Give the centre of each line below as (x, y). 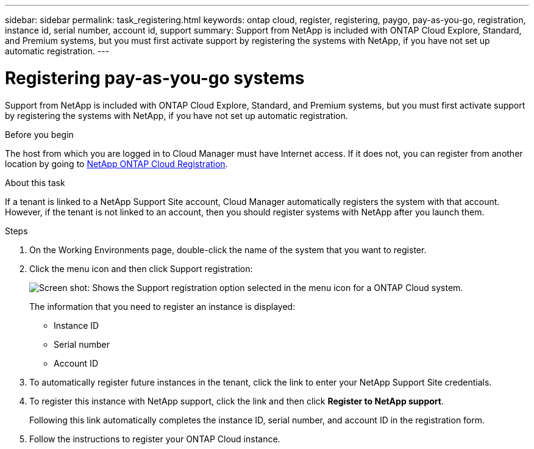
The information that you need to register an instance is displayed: (162, 306)
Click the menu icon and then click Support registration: (141, 268)
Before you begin (39, 134)
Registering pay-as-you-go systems (155, 78)
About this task (35, 182)
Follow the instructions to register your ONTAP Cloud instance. (155, 439)
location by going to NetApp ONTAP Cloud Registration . (116, 163)
